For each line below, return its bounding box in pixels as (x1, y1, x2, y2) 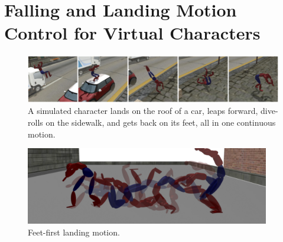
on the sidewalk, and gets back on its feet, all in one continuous (45, 116, 276, 128)
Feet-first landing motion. (28, 226, 120, 238)
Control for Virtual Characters (4, 21, 261, 45)
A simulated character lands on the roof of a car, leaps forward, (28, 104, 258, 117)
